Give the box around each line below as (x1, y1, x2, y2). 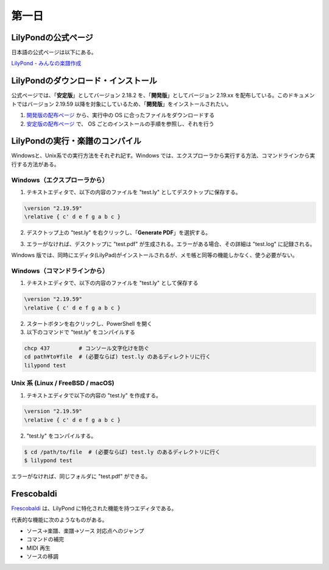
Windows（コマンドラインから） (11, 266, 109, 275)
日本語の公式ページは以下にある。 (11, 49, 97, 56)
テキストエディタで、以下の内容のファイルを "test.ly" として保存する (26, 280, 199, 287)
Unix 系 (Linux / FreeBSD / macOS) (11, 379, 115, 388)
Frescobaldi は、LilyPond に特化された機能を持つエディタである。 (11, 505, 177, 512)
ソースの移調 (26, 553, 59, 560)
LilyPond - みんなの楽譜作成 (11, 60, 82, 67)
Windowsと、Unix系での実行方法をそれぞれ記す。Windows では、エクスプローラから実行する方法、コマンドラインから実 (11, 152, 316, 159)
